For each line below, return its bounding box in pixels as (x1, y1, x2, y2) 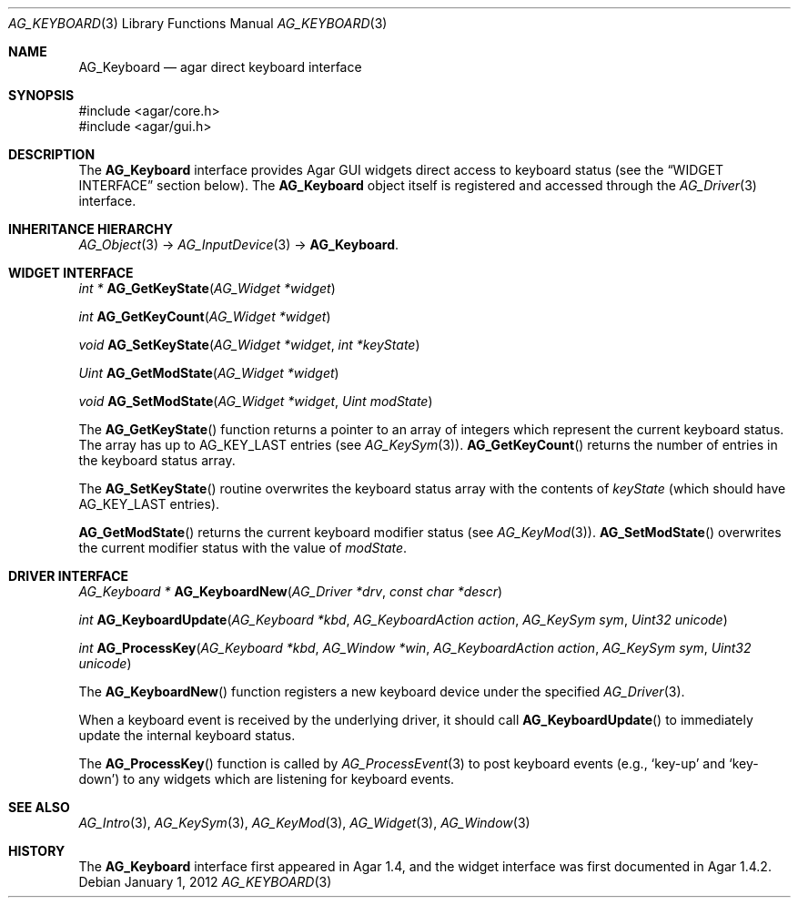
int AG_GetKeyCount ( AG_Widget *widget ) (78, 309, 331, 324)
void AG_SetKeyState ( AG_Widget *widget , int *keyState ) (78, 337, 420, 352)
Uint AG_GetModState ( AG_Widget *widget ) (78, 365, 339, 381)
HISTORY (8, 843, 66, 859)
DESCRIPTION (8, 147, 96, 162)
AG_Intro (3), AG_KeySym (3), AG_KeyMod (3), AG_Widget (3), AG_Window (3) (78, 815, 530, 830)
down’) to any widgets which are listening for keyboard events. (78, 771, 455, 787)
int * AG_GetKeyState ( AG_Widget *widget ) (78, 280, 336, 296)
